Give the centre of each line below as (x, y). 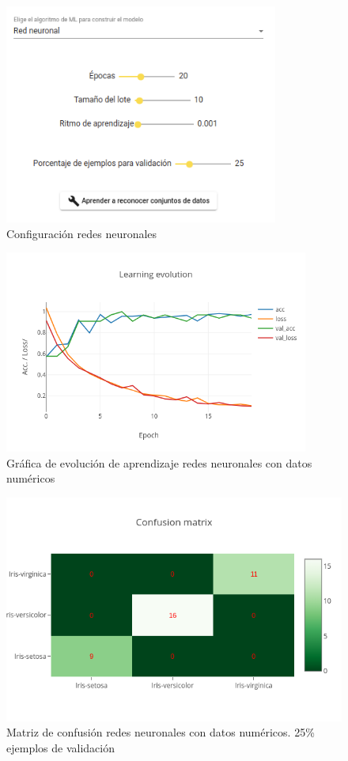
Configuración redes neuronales (82, 233)
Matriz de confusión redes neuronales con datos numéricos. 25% (161, 732)
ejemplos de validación (61, 747)
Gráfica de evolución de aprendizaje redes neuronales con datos (159, 462)
